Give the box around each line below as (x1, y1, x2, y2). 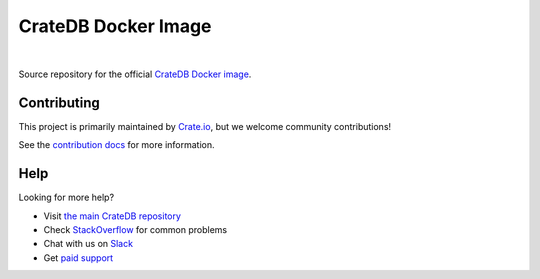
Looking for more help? (18, 191, 115, 204)
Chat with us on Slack (43, 238, 134, 250)
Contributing (18, 94, 100, 111)
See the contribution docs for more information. (18, 139, 215, 151)
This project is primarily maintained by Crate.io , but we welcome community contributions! (18, 120, 392, 132)
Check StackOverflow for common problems (43, 223, 228, 235)
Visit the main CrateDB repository (43, 210, 182, 222)
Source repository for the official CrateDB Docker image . (18, 68, 252, 80)
